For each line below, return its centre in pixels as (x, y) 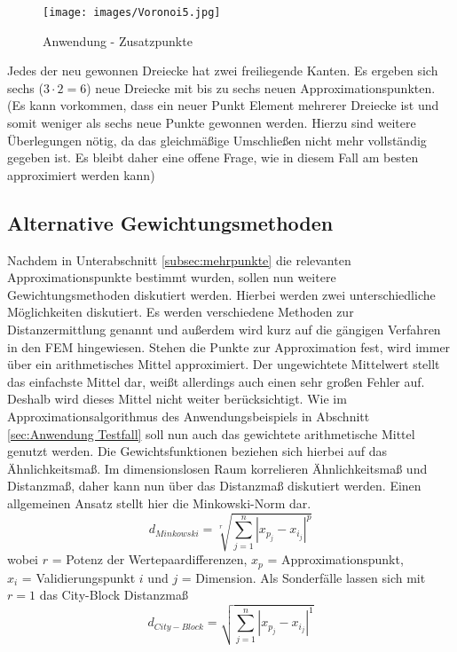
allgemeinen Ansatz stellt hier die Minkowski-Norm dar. (159, 503)
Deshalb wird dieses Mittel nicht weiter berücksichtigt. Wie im (177, 399)
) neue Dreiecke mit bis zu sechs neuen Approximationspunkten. (261, 87)
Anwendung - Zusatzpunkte (118, 40)
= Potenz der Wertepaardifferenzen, (150, 559)
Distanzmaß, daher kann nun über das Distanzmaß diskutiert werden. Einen (214, 486)
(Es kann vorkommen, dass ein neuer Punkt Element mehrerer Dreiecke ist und (223, 105)
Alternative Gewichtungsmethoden (170, 222)
